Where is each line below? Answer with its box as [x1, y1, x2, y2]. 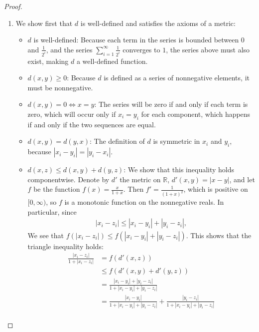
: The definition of [90, 136, 145, 146]
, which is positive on [183, 184, 248, 194]
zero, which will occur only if [27, 109, 116, 119]
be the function [33, 184, 80, 194]
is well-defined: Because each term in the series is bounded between [33, 34, 239, 45]
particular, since [27, 206, 77, 217]
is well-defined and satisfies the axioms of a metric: [80, 17, 236, 28]
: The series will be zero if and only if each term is [94, 99, 248, 109]
